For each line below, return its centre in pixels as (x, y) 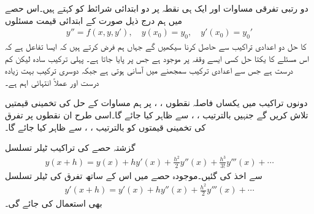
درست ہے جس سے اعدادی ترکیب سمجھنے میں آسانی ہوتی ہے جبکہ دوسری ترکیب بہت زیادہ (149, 70)
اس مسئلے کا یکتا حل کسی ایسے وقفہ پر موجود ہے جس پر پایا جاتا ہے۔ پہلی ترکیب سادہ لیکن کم (157, 58)
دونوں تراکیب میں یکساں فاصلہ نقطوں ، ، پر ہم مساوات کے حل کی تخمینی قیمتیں (156, 103)
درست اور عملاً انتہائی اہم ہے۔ (52, 82)
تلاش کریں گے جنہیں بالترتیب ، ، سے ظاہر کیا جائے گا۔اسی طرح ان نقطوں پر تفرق (157, 114)
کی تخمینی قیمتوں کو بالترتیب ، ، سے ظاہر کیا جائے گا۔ (105, 127)
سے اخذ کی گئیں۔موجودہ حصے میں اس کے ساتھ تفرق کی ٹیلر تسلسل (134, 175)
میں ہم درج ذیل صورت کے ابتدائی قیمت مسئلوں (94, 20)
